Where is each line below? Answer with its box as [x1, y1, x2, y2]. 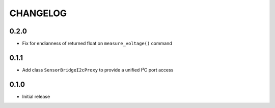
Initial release [22, 93, 50, 99]
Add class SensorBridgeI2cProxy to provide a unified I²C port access [22, 66, 174, 73]
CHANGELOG [9, 8, 67, 19]
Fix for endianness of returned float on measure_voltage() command [22, 41, 173, 47]
